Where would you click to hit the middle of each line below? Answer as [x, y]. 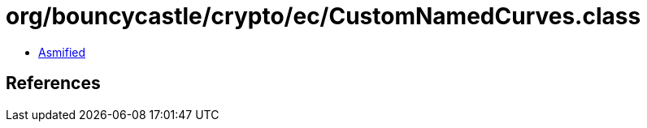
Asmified [62, 52]
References [53, 83]
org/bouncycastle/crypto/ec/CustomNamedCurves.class [323, 16]
